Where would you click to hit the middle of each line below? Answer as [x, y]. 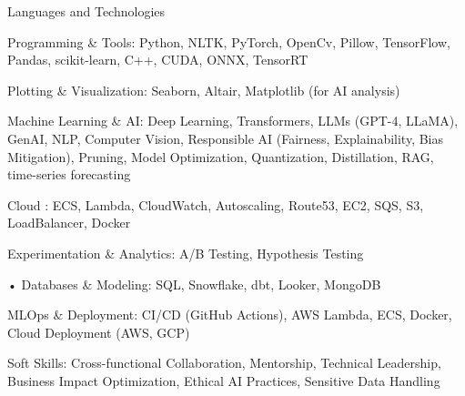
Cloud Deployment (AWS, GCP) [99, 332]
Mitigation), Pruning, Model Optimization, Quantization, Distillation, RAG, [221, 156]
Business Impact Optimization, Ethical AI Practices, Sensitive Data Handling [224, 380]
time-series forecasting [69, 174]
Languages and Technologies [86, 11]
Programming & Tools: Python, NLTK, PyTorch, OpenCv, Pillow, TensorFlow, [229, 41]
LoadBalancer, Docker [69, 223]
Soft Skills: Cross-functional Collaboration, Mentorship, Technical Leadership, [224, 363]
